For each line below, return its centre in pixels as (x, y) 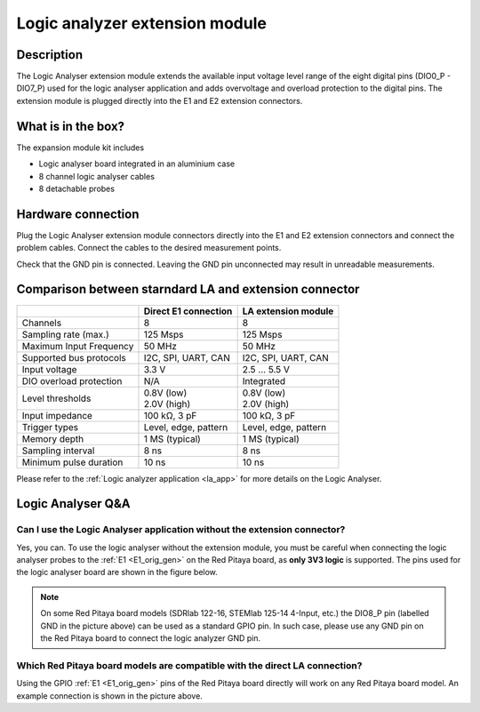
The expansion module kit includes (80, 148)
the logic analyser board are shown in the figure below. (117, 572)
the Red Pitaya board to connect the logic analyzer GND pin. (151, 638)
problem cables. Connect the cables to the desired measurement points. (149, 248)
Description (50, 55)
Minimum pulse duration (72, 462)
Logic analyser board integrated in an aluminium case (137, 164)
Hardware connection (78, 214)
